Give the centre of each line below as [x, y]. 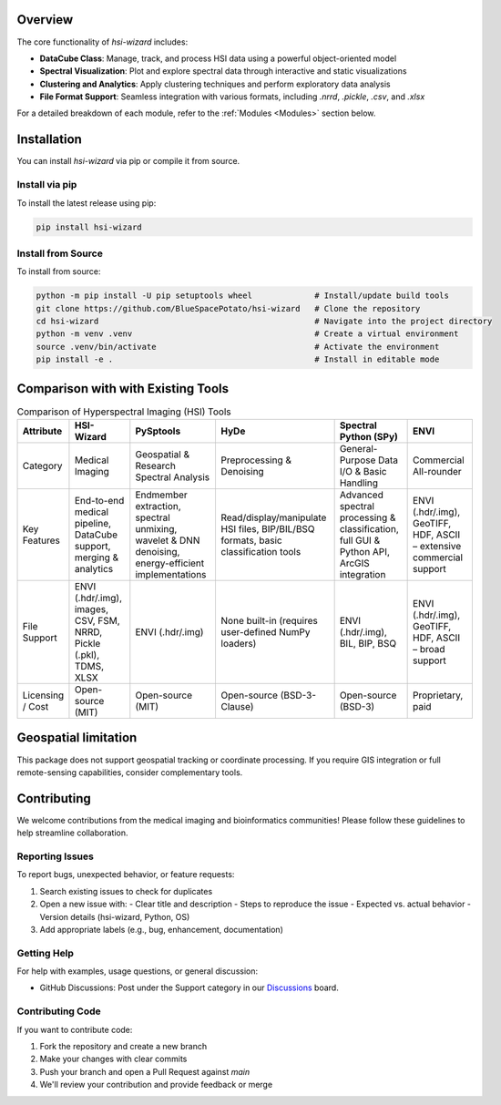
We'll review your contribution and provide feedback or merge [156, 1085]
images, [92, 609]
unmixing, [156, 529]
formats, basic [251, 540]
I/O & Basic [363, 472]
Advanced [362, 495]
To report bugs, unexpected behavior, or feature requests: [126, 875]
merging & [97, 558]
